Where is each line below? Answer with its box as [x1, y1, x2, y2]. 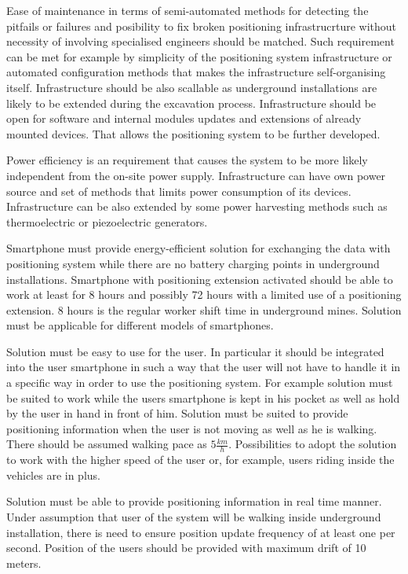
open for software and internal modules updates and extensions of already [6, 110, 362, 127]
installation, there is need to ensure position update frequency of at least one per [6, 524, 395, 540]
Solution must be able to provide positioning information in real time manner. [6, 493, 382, 510]
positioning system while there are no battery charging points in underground [6, 255, 380, 271]
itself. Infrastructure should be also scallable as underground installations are [6, 79, 377, 95]
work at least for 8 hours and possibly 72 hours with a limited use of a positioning [6, 286, 402, 303]
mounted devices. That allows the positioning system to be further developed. [6, 125, 381, 142]
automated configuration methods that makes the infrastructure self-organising [6, 64, 386, 80]
